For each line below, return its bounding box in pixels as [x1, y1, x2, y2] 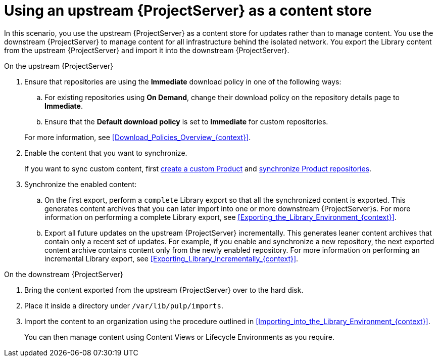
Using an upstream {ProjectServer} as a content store [4, 2, 372, 19]
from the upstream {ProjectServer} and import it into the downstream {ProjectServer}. [4, 46, 289, 55]
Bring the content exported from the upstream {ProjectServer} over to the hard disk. [24, 285, 304, 294]
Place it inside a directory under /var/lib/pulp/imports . [24, 301, 223, 310]
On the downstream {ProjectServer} [4, 269, 123, 279]
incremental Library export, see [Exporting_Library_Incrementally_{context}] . [44, 254, 299, 263]
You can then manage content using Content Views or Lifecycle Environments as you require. [24, 332, 334, 341]
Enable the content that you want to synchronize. [24, 148, 187, 157]
